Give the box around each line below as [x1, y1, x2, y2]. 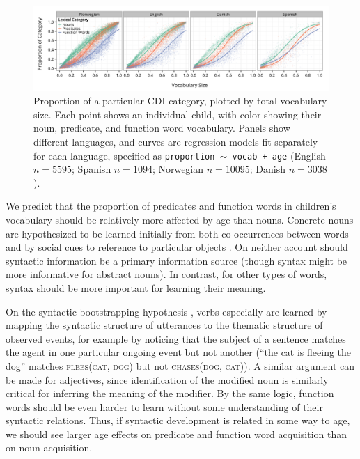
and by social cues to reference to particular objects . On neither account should [6, 240, 348, 254]
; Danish [249, 162, 285, 176]
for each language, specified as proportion [33, 148, 215, 162]
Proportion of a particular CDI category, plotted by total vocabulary [33, 93, 327, 108]
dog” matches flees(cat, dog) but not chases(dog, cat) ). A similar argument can [6, 358, 355, 373]
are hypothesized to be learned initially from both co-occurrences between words [6, 226, 349, 240]
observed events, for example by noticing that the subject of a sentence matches [6, 331, 346, 345]
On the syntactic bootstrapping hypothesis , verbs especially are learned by [6, 304, 327, 318]
